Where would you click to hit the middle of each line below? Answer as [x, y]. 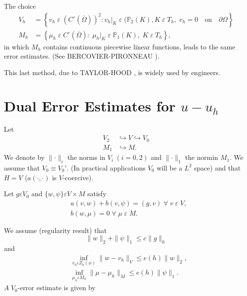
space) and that [217, 167]
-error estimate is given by [57, 288]
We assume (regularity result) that [55, 230]
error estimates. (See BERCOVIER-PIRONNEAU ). [82, 56]
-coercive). [78, 177]
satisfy [97, 194]
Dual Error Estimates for [90, 105]
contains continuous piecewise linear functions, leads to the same [139, 46]
